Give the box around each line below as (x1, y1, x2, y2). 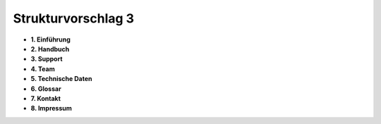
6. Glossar (30, 85, 61, 93)
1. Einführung (30, 35, 71, 44)
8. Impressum (30, 104, 72, 113)
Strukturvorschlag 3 (13, 11, 134, 26)
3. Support (30, 55, 63, 63)
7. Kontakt (30, 94, 61, 102)
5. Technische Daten (30, 75, 92, 83)
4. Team (30, 64, 56, 73)
